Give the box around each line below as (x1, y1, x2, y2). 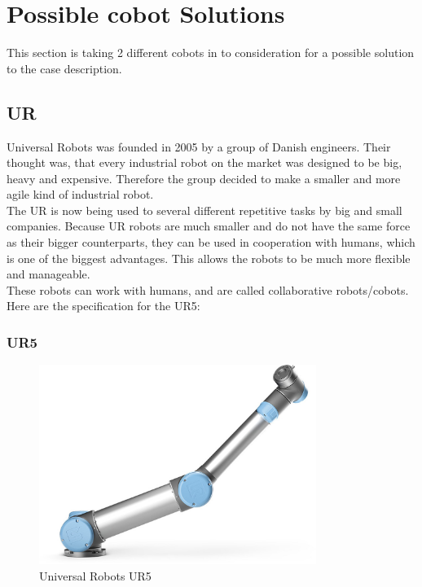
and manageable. (7, 265, 90, 283)
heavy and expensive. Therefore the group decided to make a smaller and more (7, 169, 401, 186)
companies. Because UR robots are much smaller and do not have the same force (7, 217, 411, 234)
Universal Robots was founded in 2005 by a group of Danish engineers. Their (7, 138, 391, 155)
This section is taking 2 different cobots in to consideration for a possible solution (7, 44, 415, 61)
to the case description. (7, 59, 122, 77)
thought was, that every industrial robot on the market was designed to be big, (7, 154, 402, 171)
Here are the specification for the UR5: (7, 297, 200, 314)
